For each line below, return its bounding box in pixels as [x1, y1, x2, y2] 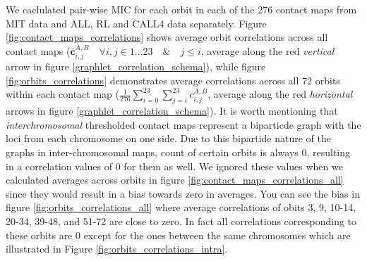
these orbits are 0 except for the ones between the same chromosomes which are [6, 227, 351, 242]
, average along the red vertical [200, 43, 335, 58]
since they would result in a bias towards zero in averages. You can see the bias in [6, 186, 360, 200]
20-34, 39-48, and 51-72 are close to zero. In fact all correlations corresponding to [6, 213, 357, 228]
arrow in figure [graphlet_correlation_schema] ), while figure [6, 59, 266, 74]
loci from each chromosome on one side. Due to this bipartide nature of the [6, 131, 332, 146]
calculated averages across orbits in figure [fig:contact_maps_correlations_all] [6, 172, 344, 187]
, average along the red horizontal [207, 87, 353, 101]
